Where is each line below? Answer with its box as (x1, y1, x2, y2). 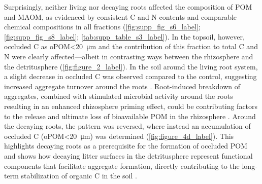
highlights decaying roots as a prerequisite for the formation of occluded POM (4, 140, 248, 151)
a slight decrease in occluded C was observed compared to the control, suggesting (4, 71, 257, 82)
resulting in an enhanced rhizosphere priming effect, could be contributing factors (4, 100, 258, 111)
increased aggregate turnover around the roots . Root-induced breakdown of (4, 81, 240, 91)
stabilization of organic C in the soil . (21, 170, 137, 181)
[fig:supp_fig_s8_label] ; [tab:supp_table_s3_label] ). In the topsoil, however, (4, 31, 245, 42)
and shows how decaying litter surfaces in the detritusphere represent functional (4, 150, 253, 161)
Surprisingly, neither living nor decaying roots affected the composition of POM (4, 2, 252, 12)
